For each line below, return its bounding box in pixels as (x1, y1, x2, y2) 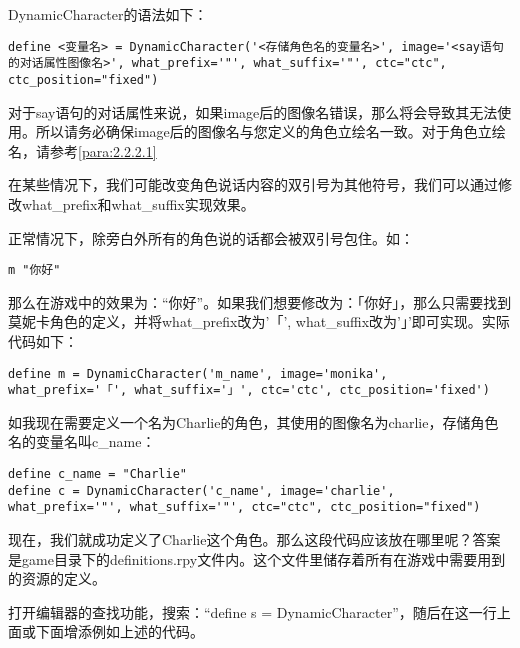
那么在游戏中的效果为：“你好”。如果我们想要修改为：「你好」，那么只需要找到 (8, 291, 512, 312)
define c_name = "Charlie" (8, 467, 187, 482)
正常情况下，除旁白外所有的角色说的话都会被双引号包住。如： (8, 227, 414, 248)
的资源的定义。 (8, 568, 106, 589)
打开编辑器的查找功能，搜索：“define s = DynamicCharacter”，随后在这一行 (8, 601, 497, 622)
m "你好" (8, 263, 61, 278)
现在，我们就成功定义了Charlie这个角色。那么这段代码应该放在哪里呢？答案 (8, 529, 501, 550)
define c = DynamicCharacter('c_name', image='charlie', (8, 483, 395, 498)
